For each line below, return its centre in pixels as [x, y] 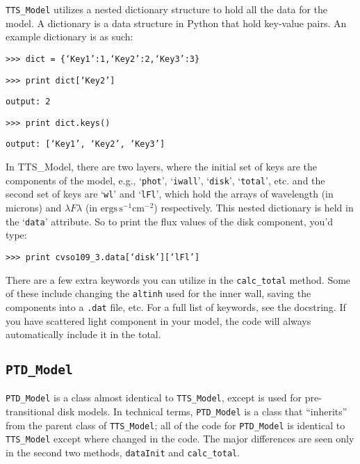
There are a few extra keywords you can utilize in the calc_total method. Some [178, 279]
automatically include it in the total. [83, 334]
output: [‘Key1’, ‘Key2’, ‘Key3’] [85, 144]
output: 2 [28, 102]
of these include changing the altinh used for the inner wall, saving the [158, 293]
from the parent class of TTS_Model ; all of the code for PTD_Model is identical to [175, 425]
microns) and [34, 208]
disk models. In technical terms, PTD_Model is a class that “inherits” [202, 411]
